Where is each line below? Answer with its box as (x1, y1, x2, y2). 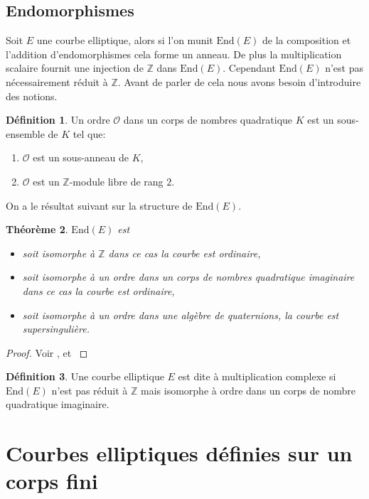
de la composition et (262, 33, 351, 48)
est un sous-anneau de (33, 150, 129, 165)
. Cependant (223, 60, 276, 75)
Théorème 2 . (6, 222, 68, 237)
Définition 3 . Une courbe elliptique (6, 369, 164, 384)
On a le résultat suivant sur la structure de (6, 198, 193, 213)
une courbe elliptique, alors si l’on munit (36, 33, 213, 48)
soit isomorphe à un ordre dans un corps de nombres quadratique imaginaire (22, 269, 355, 284)
